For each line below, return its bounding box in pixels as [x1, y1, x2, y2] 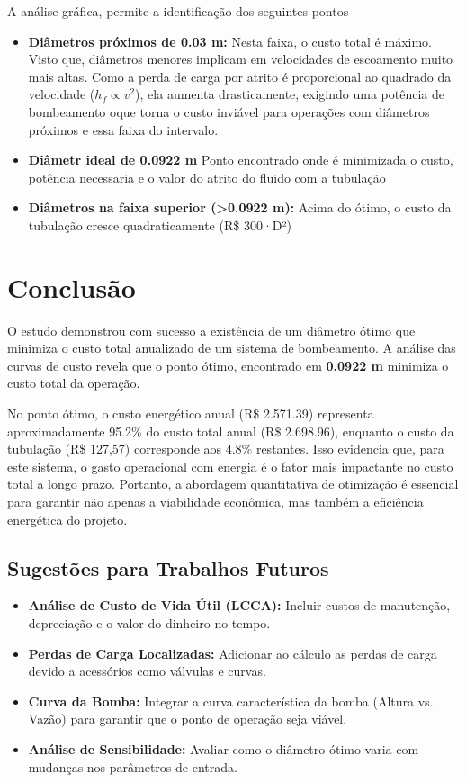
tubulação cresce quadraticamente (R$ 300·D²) [28, 215, 291, 234]
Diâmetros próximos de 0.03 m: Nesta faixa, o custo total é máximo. [28, 31, 432, 50]
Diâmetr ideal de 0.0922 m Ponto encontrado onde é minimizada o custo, [28, 150, 453, 169]
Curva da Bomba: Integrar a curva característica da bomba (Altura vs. [28, 691, 434, 710]
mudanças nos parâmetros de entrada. [28, 757, 237, 776]
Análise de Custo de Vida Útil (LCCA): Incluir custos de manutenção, [28, 596, 451, 615]
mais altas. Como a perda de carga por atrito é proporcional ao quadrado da [28, 67, 452, 85]
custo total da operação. [7, 373, 140, 392]
